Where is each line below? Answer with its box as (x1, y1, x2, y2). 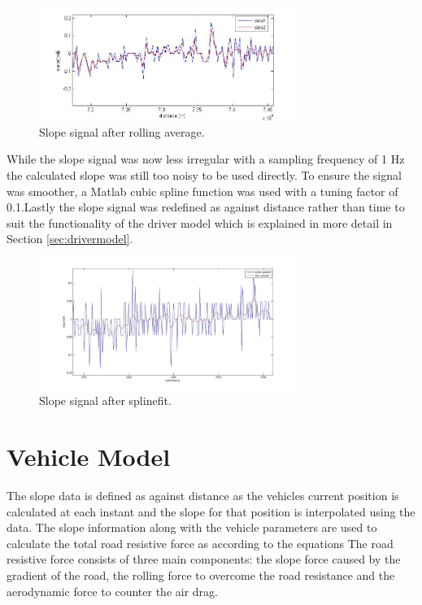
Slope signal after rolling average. (39, 123, 205, 140)
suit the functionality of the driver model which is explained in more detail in (7, 214, 393, 231)
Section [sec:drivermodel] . (7, 230, 133, 247)
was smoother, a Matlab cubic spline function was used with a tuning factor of (7, 182, 398, 199)
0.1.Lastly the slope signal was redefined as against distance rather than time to (7, 198, 405, 215)
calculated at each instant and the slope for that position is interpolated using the (7, 503, 415, 520)
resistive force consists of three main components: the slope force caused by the (7, 551, 401, 568)
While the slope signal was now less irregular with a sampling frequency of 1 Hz (7, 150, 405, 168)
